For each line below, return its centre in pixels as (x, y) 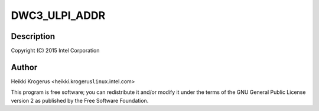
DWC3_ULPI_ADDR (58, 15)
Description (33, 36)
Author (24, 67)
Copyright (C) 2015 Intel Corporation (55, 51)
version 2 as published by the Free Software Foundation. (80, 100)
